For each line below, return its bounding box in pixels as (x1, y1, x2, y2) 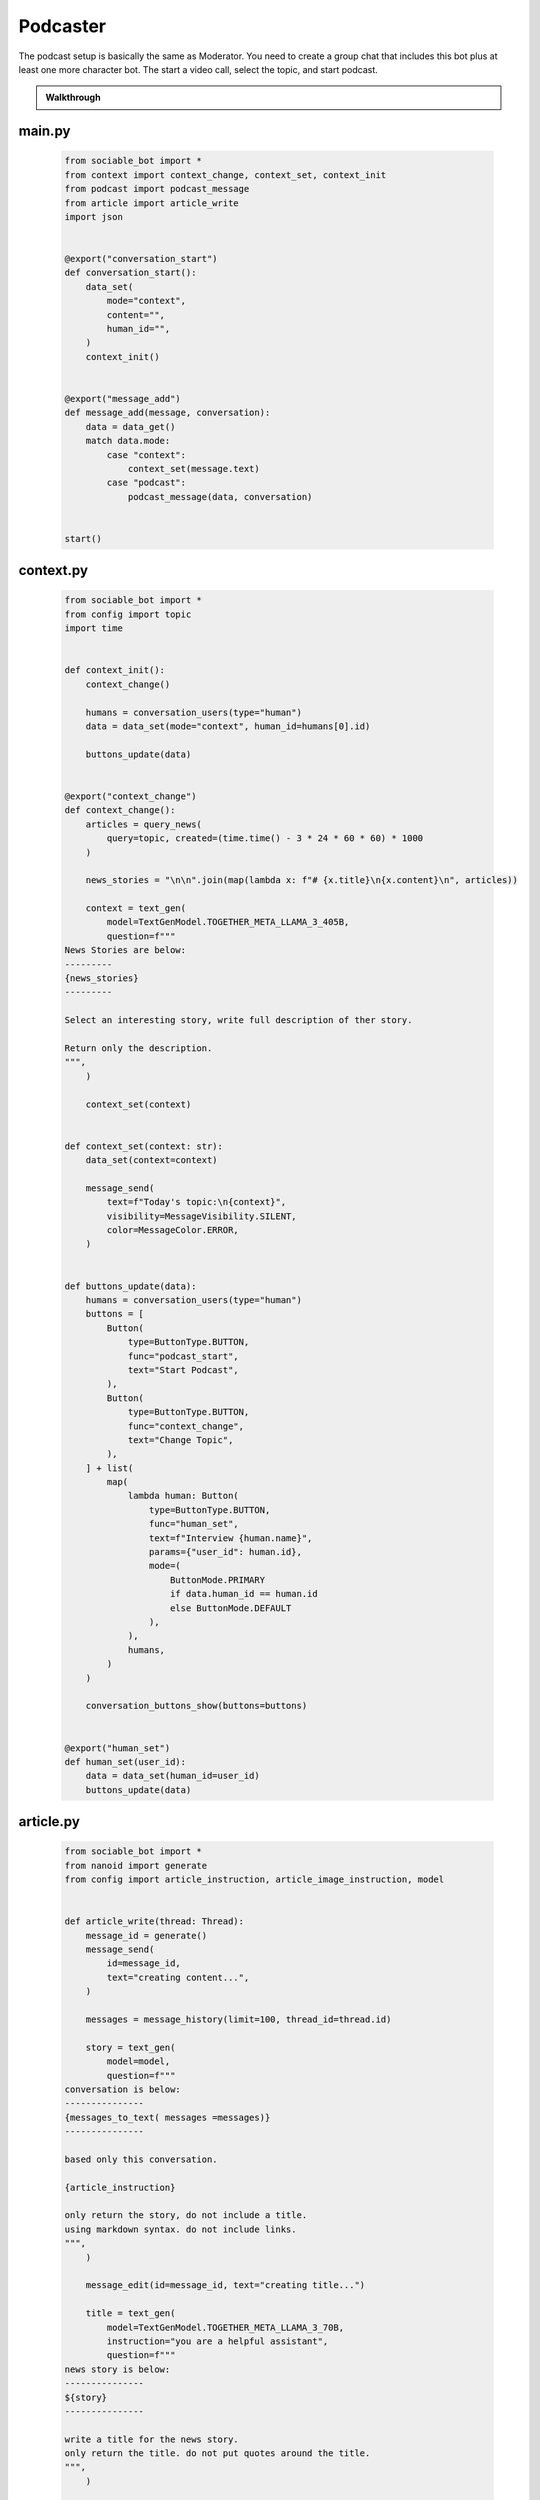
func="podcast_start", (127, 1350, 239, 1362)
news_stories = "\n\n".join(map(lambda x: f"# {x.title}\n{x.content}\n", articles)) (85, 875, 519, 886)
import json (64, 211, 124, 222)
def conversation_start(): (64, 267, 197, 279)
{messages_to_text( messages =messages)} (64, 2111, 271, 2123)
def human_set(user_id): (64, 1756, 187, 1767)
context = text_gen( (85, 903, 187, 914)
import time (64, 623, 124, 634)
